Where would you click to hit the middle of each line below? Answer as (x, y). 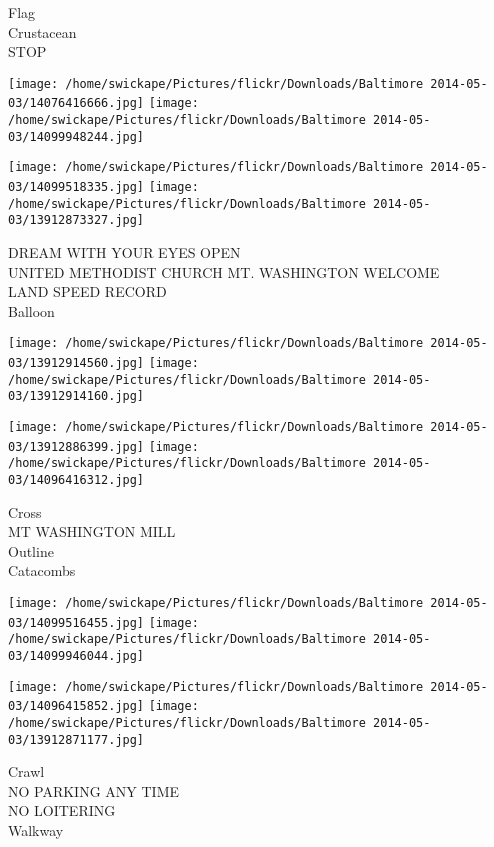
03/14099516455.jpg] (76, 622)
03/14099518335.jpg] (76, 187)
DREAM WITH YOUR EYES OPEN (124, 252)
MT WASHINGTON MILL (92, 531)
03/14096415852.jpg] (76, 706)
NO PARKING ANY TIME (94, 790)
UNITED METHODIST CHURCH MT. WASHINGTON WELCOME (224, 271)
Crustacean (42, 31)
